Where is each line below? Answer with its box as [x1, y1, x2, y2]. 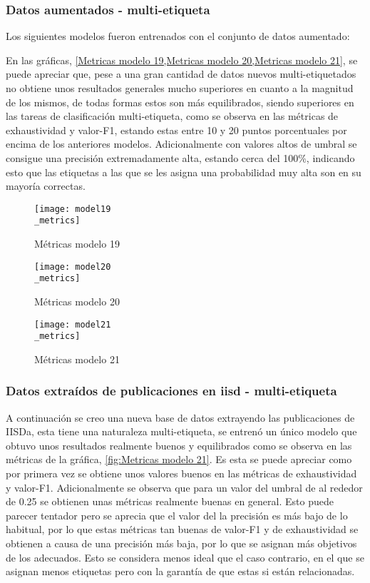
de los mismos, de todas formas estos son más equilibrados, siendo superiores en [6, 94, 354, 109]
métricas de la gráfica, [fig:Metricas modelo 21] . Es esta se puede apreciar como [6, 452, 352, 467]
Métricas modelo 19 [34, 236, 120, 251]
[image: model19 [34, 203, 111, 214]
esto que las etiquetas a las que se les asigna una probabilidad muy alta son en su [6, 164, 361, 179]
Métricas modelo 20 [34, 293, 120, 308]
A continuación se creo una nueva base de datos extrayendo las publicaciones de [6, 410, 355, 425]
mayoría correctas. [6, 178, 86, 193]
